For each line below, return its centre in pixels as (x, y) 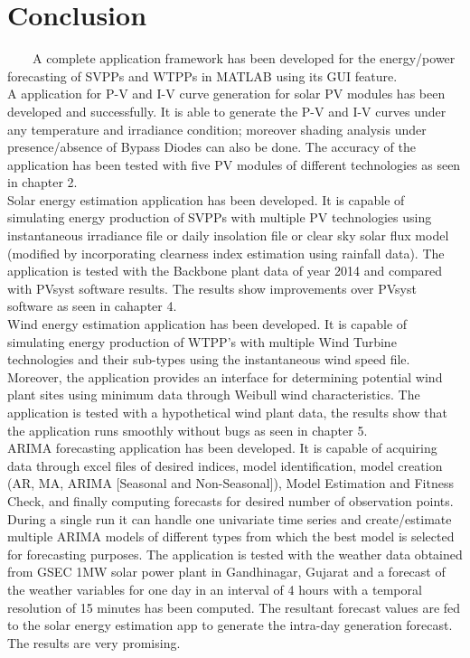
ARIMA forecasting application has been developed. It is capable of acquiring (222, 448)
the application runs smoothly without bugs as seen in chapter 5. (188, 430)
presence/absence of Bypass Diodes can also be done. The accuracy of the (211, 147)
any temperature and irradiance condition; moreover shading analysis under (217, 129)
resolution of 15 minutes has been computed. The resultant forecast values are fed (234, 607)
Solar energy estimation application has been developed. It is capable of (206, 199)
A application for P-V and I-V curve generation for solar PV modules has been (226, 94)
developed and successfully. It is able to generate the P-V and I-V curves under (227, 111)
